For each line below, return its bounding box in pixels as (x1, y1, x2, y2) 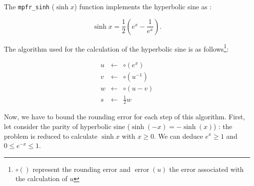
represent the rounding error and (32, 164, 131, 174)
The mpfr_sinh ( (4, 1, 55, 11)
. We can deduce (154, 130, 203, 141)
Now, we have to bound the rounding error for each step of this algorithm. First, (4, 112, 245, 122)
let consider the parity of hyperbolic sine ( (4, 121, 130, 131)
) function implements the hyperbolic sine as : (74, 1, 212, 11)
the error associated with (169, 164, 244, 174)
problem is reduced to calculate (4, 130, 98, 141)
